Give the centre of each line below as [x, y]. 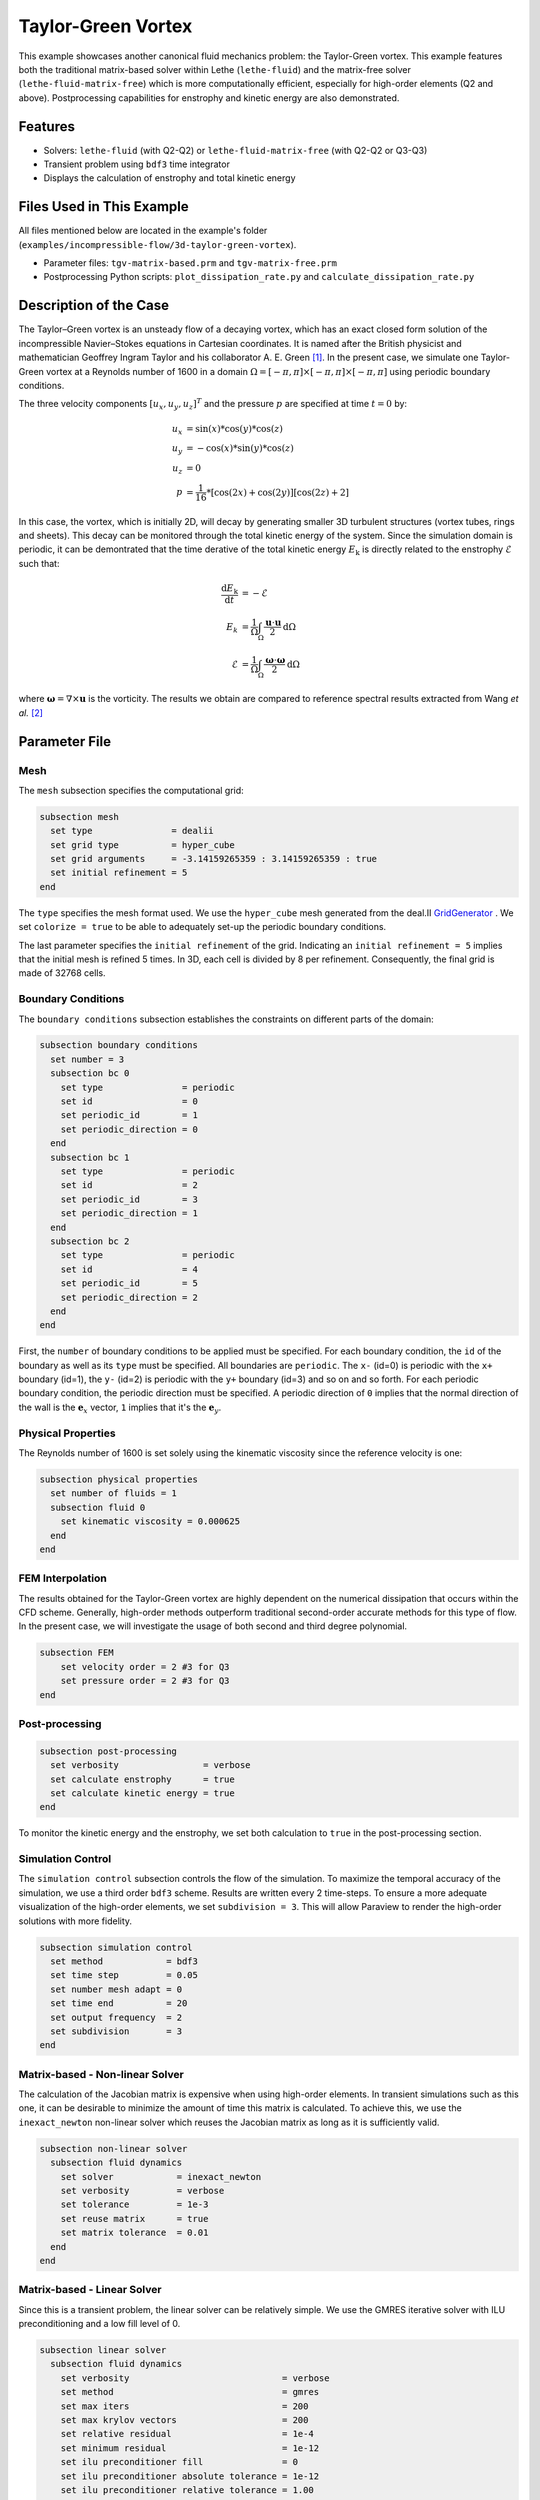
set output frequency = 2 [116, 2017]
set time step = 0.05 [124, 1975]
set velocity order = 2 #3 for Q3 [145, 1666]
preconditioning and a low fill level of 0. [99, 2324]
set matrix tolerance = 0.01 [134, 2233]
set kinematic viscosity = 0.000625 [150, 1521]
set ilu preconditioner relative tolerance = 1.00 [187, 2489]
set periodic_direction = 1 [129, 1213]
